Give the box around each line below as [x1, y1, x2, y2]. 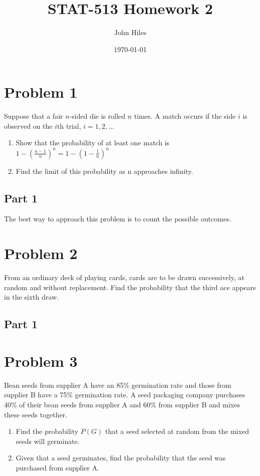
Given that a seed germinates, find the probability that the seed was [16, 452, 226, 463]
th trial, [57, 120, 81, 131]
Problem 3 [4, 350, 78, 371]
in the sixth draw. [4, 292, 59, 302]
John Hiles [114, 27, 147, 38]
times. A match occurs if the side [134, 111, 236, 121]
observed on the [4, 120, 53, 131]
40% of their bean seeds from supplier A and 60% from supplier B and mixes [4, 399, 240, 409]
